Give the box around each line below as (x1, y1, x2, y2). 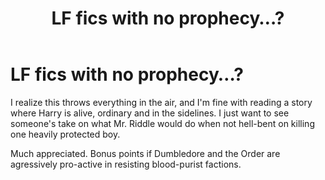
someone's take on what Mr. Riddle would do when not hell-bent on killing (10, 117, 315, 129)
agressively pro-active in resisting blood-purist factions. (10, 158, 242, 170)
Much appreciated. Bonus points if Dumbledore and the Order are (10, 147, 281, 159)
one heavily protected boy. (10, 128, 121, 140)
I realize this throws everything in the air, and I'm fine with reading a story (10, 96, 313, 108)
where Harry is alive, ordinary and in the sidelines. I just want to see (10, 107, 290, 119)
